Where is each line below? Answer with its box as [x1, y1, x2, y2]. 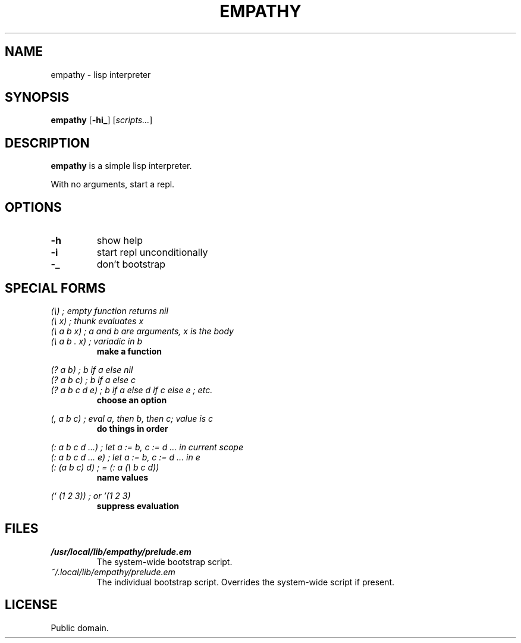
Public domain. [51, 622, 109, 633]
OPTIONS [5, 199, 62, 215]
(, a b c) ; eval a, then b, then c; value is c [51, 413, 213, 424]
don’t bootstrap [96, 258, 165, 271]
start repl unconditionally [96, 246, 208, 259]
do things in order [96, 423, 168, 434]
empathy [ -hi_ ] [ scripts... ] [51, 115, 153, 126]
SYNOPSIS [5, 90, 70, 105]
